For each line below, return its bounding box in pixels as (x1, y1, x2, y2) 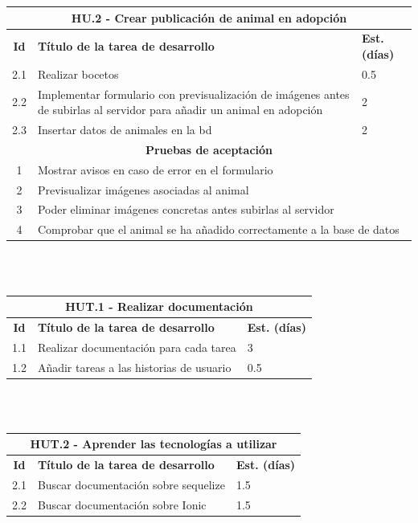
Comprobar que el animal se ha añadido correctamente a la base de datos (37, 221, 400, 238)
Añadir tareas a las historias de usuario (37, 358, 232, 375)
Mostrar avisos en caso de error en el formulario (37, 161, 273, 178)
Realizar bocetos (37, 65, 119, 82)
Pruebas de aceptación (145, 141, 273, 157)
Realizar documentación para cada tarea (37, 338, 236, 355)
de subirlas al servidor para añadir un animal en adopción (37, 101, 323, 118)
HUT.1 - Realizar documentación (65, 298, 253, 315)
